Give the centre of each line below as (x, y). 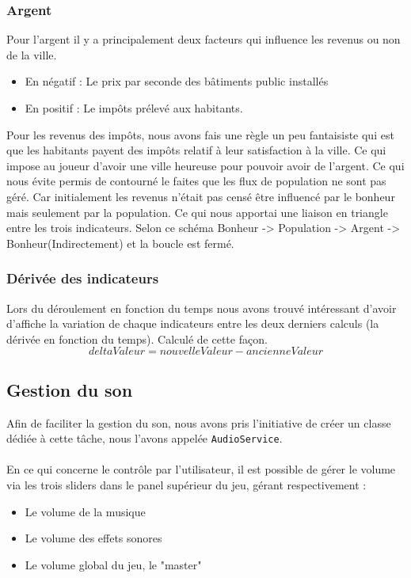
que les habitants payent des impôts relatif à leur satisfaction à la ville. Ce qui (196, 150)
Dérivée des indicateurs (83, 278)
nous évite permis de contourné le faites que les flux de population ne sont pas (196, 181)
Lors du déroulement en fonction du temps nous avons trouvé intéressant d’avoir (202, 308)
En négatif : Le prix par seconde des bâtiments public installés (177, 81)
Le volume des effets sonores (93, 538)
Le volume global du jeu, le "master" (113, 564)
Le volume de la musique (85, 511)
